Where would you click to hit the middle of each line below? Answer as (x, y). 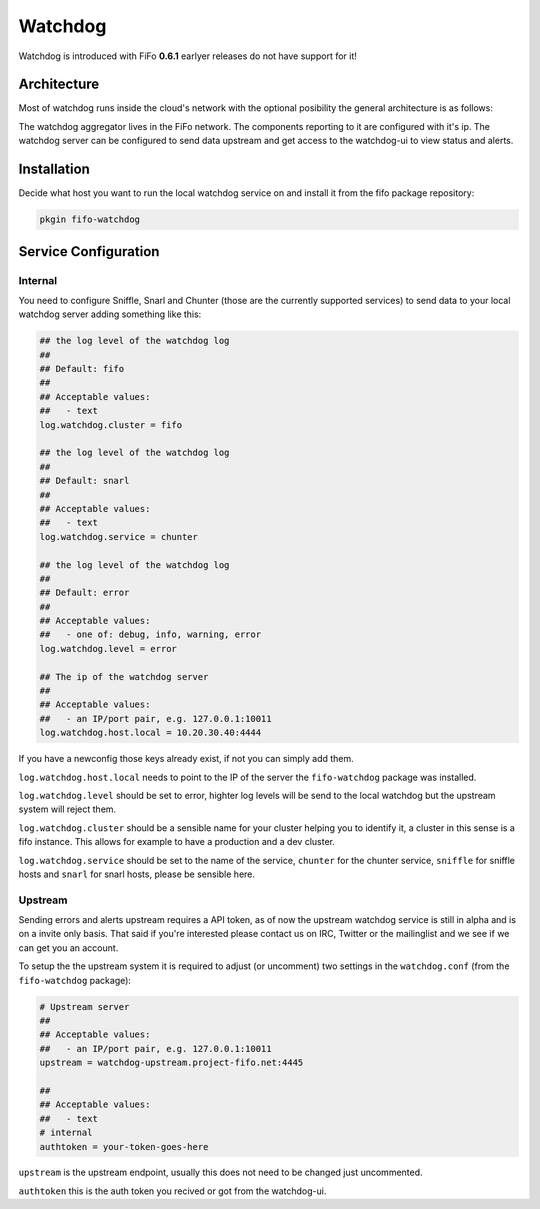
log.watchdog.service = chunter (119, 536)
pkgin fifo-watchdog (89, 219)
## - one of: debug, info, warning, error (150, 634)
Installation (54, 169)
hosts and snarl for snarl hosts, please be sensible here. (136, 874)
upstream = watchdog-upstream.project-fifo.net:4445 (171, 1063)
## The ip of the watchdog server (124, 676)
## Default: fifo (82, 369)
